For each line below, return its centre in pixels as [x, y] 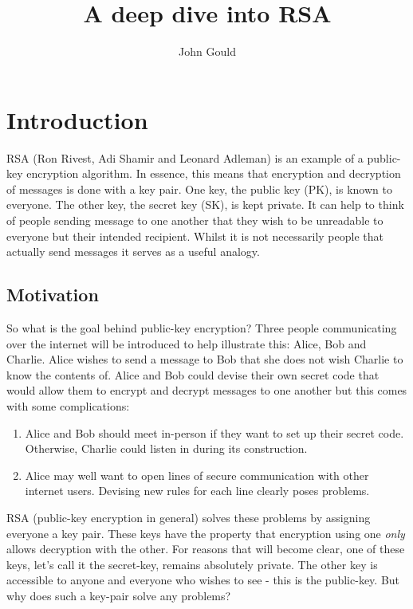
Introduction [77, 119]
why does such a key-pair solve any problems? [119, 595]
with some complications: [68, 405]
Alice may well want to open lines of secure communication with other [197, 475]
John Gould [207, 51]
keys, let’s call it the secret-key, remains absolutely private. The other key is [192, 564]
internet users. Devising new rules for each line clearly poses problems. [197, 491]
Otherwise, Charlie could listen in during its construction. [166, 448]
